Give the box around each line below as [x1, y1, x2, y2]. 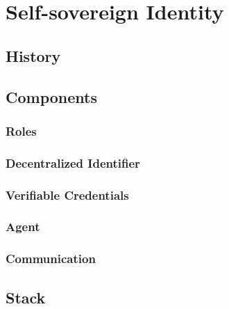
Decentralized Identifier [6, 154, 140, 171]
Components [6, 86, 97, 107]
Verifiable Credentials [6, 186, 129, 203]
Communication [6, 250, 96, 267]
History [6, 45, 61, 66]
